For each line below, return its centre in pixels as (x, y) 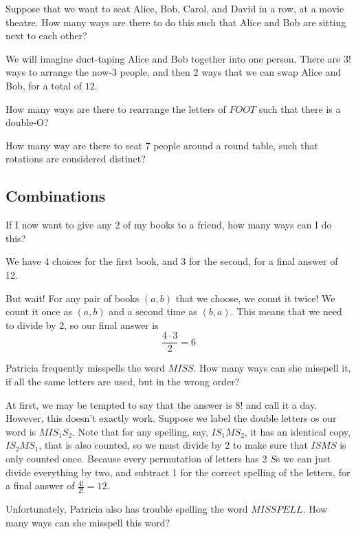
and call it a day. (281, 404)
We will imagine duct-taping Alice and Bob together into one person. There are (173, 58)
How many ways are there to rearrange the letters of (116, 108)
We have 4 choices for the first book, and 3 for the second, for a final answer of (172, 261)
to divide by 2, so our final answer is (82, 324)
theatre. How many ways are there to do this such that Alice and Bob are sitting (176, 22)
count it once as (39, 311)
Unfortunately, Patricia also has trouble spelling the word (127, 508)
